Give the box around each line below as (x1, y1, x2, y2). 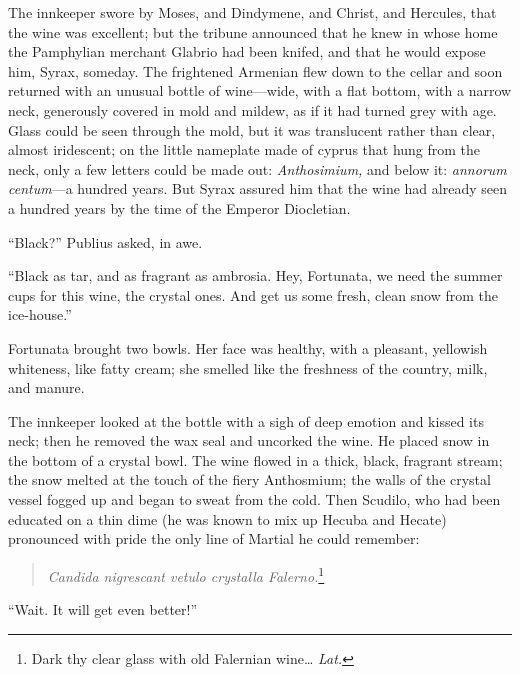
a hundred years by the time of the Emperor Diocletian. (8, 197, 351, 218)
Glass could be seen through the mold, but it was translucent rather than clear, (8, 119, 496, 140)
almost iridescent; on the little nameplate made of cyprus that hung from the (8, 139, 481, 160)
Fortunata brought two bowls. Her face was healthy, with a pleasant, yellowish (8, 337, 488, 358)
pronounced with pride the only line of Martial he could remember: (8, 528, 420, 549)
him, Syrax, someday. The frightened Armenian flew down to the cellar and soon (8, 60, 503, 81)
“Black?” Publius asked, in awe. (8, 231, 203, 252)
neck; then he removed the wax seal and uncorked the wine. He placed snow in (8, 430, 490, 451)
